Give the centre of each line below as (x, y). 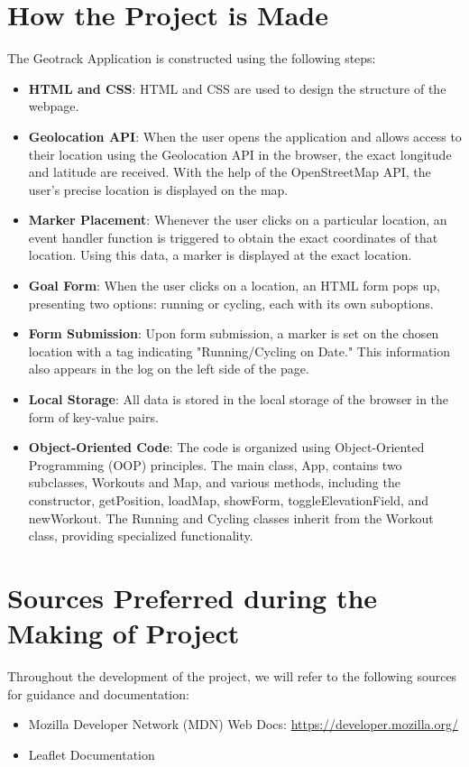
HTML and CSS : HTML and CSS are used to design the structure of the (237, 88)
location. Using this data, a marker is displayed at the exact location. (220, 255)
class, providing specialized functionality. (141, 536)
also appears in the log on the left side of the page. (169, 369)
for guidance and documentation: (98, 693)
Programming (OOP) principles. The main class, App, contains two (215, 464)
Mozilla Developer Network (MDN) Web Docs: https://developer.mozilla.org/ (243, 724)
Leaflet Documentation (92, 754)
